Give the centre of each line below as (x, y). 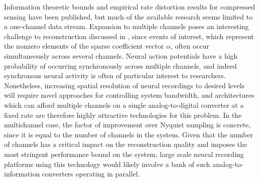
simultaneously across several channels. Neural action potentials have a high (121, 55)
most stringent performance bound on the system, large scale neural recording (124, 154)
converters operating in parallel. (91, 174)
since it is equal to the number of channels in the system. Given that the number (128, 134)
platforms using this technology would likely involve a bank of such (107, 164)
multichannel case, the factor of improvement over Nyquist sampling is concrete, (127, 125)
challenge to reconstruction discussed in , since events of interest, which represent (129, 36)
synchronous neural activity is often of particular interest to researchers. (115, 75)
